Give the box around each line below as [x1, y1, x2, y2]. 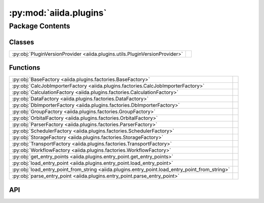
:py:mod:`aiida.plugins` [9, 7, 107, 18]
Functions [9, 64, 41, 72]
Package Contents [9, 22, 70, 30]
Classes [9, 38, 34, 46]
